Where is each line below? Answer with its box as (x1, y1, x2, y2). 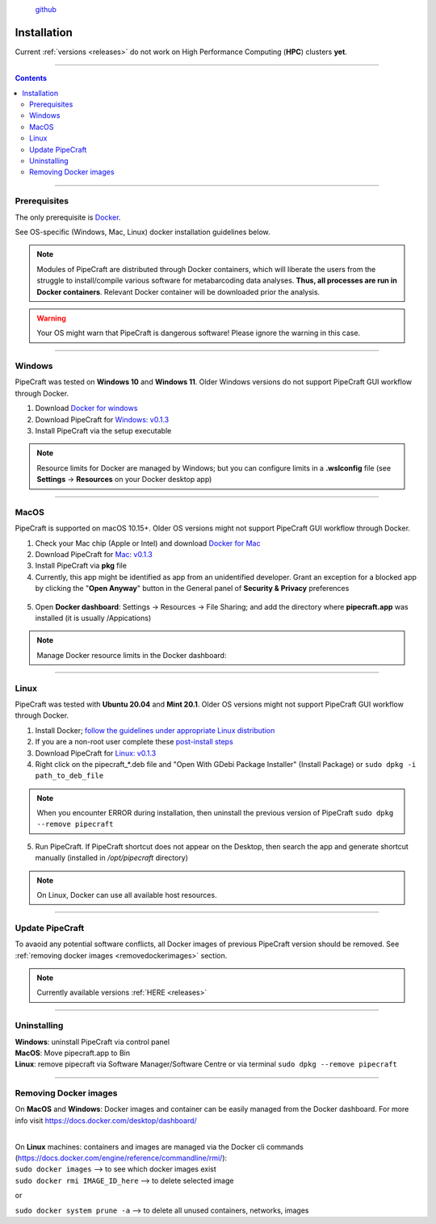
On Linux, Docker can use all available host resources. (36, 891, 217, 900)
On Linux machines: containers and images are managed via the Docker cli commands (15, 1142, 304, 1151)
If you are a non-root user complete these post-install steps (35, 737, 233, 747)
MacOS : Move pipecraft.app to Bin (15, 1048, 131, 1058)
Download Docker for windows (35, 404, 138, 413)
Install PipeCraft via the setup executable (35, 426, 172, 435)
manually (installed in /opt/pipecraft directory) (35, 853, 189, 863)
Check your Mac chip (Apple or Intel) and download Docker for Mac (35, 538, 261, 548)
